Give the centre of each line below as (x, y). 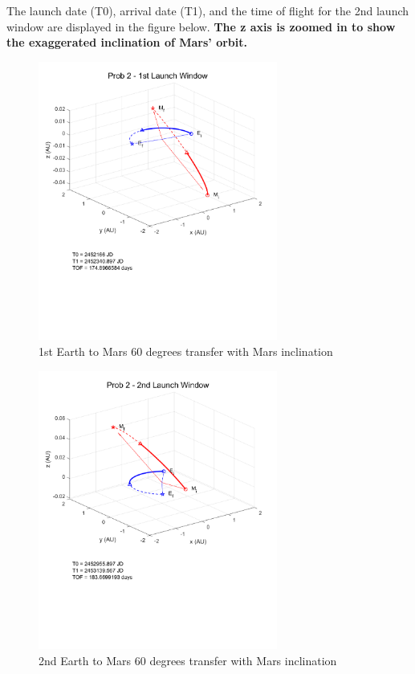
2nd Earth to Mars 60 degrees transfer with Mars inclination (188, 660)
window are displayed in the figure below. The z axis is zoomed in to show (201, 26)
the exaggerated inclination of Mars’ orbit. (127, 42)
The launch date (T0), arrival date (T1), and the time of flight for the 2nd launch (208, 10)
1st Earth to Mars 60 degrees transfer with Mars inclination (186, 351)
